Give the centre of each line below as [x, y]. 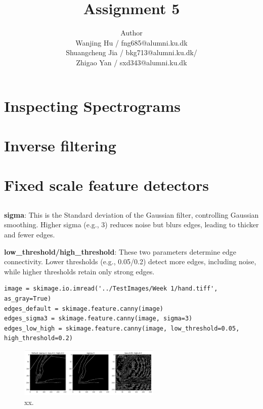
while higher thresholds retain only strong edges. [79, 271]
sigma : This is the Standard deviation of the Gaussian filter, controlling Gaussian [131, 214]
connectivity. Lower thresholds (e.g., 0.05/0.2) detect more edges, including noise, [130, 261]
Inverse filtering [60, 145]
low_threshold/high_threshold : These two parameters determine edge [120, 251]
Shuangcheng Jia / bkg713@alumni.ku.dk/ [131, 52]
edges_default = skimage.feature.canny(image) [84, 309]
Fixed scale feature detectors [106, 185]
